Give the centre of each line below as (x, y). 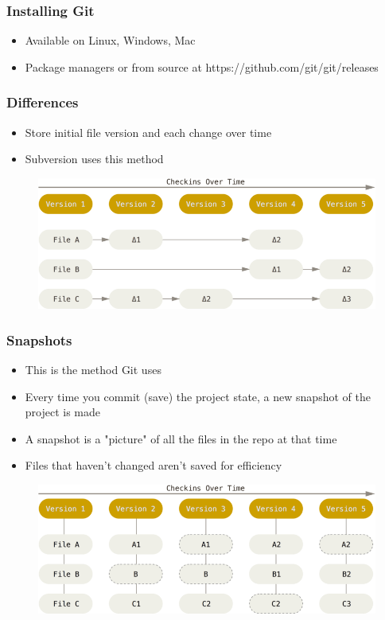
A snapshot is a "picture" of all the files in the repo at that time (181, 438)
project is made (63, 412)
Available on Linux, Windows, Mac (110, 40)
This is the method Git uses (93, 369)
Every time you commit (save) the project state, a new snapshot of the (198, 396)
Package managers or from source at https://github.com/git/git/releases (202, 66)
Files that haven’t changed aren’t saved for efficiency (154, 465)
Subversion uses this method (94, 159)
